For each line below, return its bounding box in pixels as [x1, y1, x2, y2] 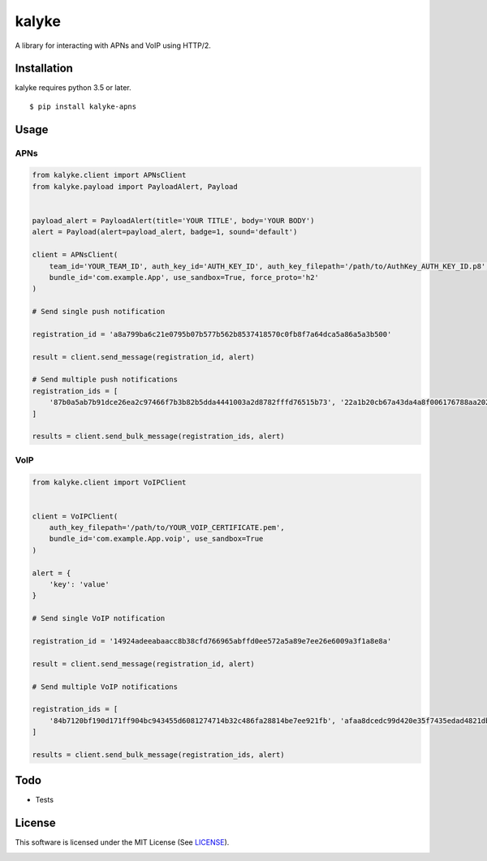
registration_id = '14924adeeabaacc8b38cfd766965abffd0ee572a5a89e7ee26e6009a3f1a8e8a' [32, 637, 392, 645]
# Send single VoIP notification [32, 613, 166, 623]
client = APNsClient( [32, 250, 119, 260]
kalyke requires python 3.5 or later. [15, 83, 131, 93]
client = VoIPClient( [32, 511, 119, 521]
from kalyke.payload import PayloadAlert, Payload [32, 182, 239, 191]
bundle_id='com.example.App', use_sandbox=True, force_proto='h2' [49, 273, 320, 282]
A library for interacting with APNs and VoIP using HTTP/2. [15, 41, 211, 50]
